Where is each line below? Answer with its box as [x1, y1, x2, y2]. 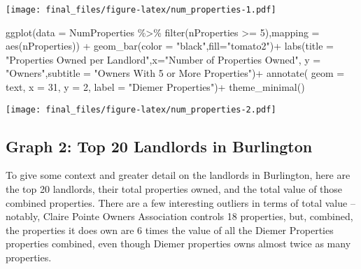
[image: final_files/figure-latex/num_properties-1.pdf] [6, 5, 276, 15]
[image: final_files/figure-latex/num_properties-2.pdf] [6, 104, 276, 115]
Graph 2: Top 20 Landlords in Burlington [6, 135, 313, 157]
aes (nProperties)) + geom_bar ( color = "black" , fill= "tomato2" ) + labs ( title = [6, 38, 334, 53]
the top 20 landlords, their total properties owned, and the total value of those [6, 182, 343, 196]
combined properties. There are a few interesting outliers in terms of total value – [6, 195, 355, 210]
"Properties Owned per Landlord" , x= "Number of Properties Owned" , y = [6, 52, 321, 66]
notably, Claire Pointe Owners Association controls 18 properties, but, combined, [6, 209, 353, 224]
